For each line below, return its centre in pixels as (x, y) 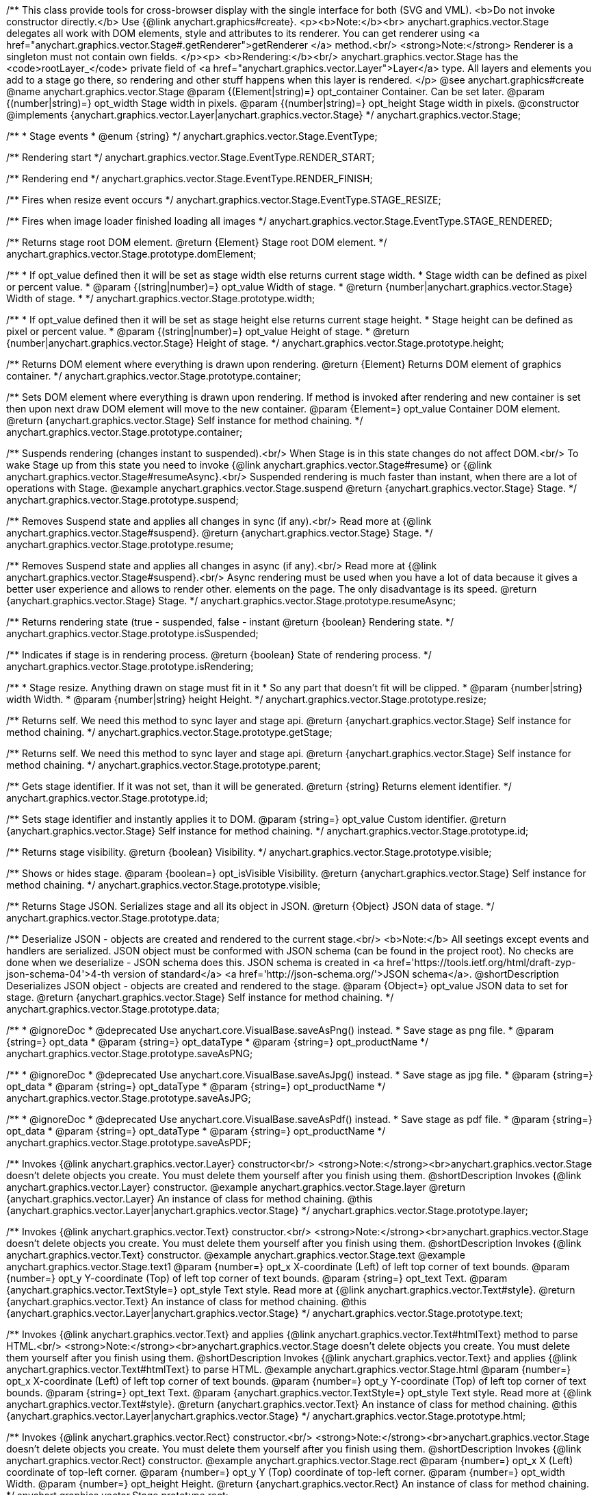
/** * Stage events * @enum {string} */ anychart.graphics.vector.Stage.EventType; (192, 136)
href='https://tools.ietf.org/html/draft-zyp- (481, 962)
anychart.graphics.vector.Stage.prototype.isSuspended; (132, 633)
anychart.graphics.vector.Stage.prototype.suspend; (122, 500)
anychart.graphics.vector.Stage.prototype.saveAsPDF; (129, 1142)
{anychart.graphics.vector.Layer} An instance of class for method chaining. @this (190, 1199)
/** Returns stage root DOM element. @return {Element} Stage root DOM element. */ (197, 242)
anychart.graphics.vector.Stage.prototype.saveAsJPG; (129, 1098)
